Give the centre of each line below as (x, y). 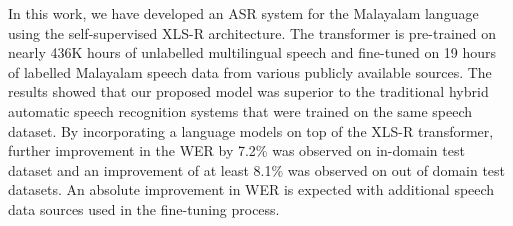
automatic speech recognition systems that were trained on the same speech (240, 110)
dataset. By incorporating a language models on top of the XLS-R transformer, (251, 130)
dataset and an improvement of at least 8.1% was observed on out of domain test (257, 169)
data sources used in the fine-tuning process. (144, 208)
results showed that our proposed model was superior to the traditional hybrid (248, 91)
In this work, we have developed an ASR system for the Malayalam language (243, 13)
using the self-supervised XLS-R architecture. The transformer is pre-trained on (252, 32)
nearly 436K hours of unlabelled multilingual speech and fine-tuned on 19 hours (252, 52)
